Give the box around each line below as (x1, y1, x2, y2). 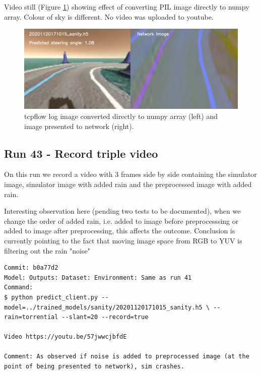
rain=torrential (4, 314, 58, 321)
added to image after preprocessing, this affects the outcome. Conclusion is (4, 225, 235, 236)
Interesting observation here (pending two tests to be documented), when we (4, 206, 241, 216)
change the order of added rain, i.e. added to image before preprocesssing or (4, 215, 239, 226)
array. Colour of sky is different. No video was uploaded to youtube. (4, 11, 214, 22)
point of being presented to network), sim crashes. (4, 363, 184, 370)
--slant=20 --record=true (61, 314, 149, 321)
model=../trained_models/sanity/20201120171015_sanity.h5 (4, 303, 203, 311)
